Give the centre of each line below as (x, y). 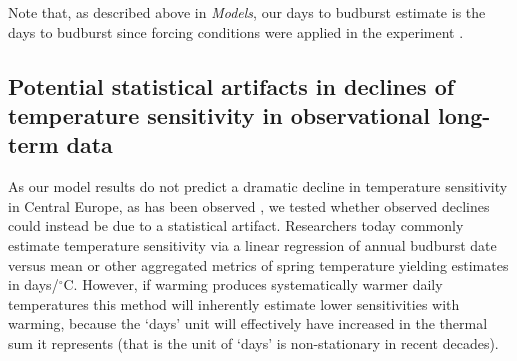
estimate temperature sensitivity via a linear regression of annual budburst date (252, 244)
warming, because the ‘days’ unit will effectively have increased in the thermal (248, 323)
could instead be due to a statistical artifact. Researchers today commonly (236, 225)
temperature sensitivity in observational (219, 114)
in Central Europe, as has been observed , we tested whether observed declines (249, 205)
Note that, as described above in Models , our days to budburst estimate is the (247, 12)
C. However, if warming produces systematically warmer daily (253, 284)
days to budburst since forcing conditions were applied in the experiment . (236, 31)
